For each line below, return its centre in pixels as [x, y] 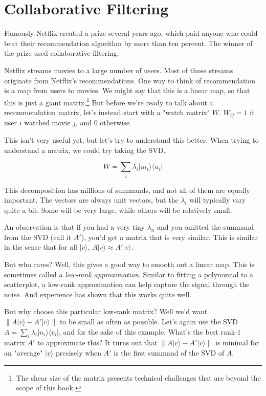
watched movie [47, 123]
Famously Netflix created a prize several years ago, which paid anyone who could [131, 33]
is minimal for [237, 343]
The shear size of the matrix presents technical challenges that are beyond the [138, 377]
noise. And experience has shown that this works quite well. [98, 294]
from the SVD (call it [38, 237]
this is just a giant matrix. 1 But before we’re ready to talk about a [109, 101]
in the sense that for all [41, 247]
